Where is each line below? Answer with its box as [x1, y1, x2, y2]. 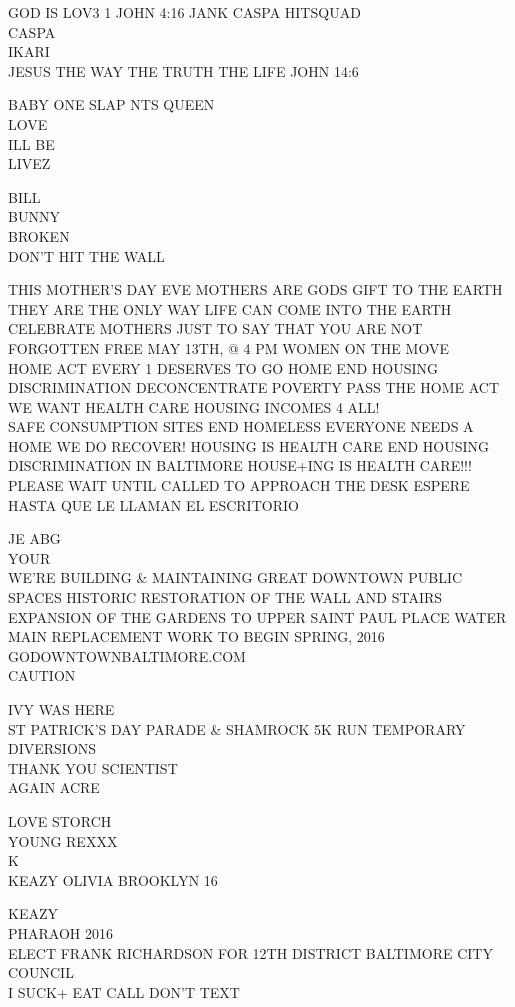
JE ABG [8, 528, 61, 549]
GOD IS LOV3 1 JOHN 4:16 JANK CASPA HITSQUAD [8, 2, 361, 22]
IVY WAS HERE [8, 699, 115, 719]
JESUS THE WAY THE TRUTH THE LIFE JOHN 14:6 [8, 60, 359, 81]
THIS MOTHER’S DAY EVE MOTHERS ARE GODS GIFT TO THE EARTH [8, 279, 503, 300]
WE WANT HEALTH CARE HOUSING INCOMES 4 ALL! [8, 396, 380, 417]
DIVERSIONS [8, 738, 97, 759]
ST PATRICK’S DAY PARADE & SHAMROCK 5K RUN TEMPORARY [8, 718, 466, 739]
